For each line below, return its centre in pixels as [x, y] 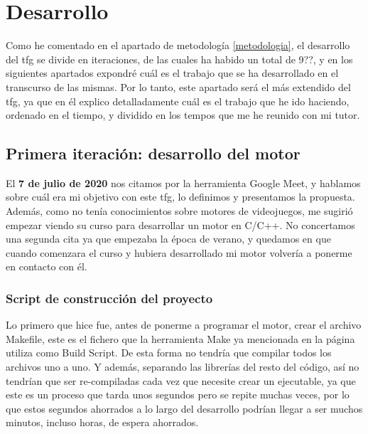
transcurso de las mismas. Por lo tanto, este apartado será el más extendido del [178, 86]
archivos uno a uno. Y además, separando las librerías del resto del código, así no [183, 367]
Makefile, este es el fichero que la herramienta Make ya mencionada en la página [180, 338]
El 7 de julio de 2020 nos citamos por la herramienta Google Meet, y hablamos [183, 182]
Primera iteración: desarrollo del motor [153, 153]
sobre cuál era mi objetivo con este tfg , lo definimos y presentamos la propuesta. [180, 197]
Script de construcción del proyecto [109, 298]
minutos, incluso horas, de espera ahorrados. [102, 422]
